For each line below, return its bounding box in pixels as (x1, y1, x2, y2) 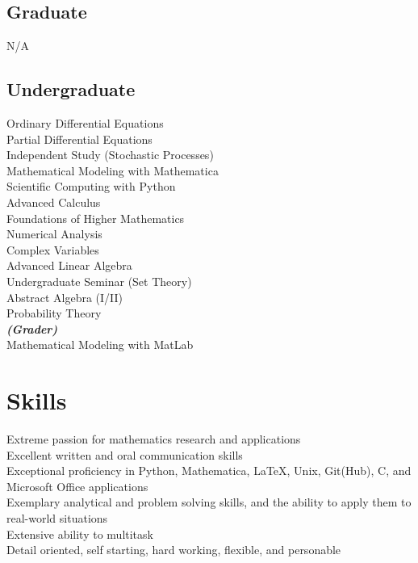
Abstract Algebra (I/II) (6, 288, 123, 305)
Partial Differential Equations (6, 130, 153, 147)
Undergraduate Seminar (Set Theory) (6, 272, 192, 289)
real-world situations (6, 510, 108, 526)
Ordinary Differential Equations (6, 115, 164, 131)
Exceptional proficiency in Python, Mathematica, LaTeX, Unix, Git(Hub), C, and (6, 462, 412, 479)
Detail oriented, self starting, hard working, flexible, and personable (6, 541, 341, 558)
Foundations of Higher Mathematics (6, 209, 185, 226)
